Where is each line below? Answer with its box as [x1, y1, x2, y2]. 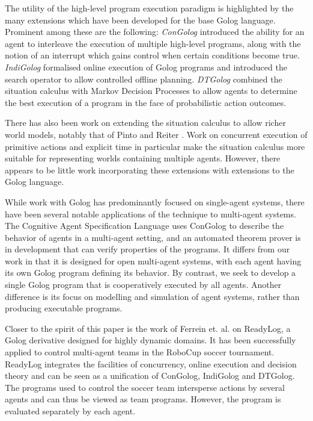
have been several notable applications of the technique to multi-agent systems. [5, 207, 296, 220]
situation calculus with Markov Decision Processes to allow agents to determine [5, 84, 297, 97]
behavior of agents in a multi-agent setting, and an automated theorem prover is [5, 231, 301, 243]
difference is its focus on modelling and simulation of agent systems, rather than [5, 290, 300, 302]
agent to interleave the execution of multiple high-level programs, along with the [5, 37, 301, 49]
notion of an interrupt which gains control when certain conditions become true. [5, 49, 300, 61]
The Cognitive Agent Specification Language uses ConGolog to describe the [5, 219, 284, 232]
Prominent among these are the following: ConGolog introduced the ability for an [5, 25, 305, 38]
